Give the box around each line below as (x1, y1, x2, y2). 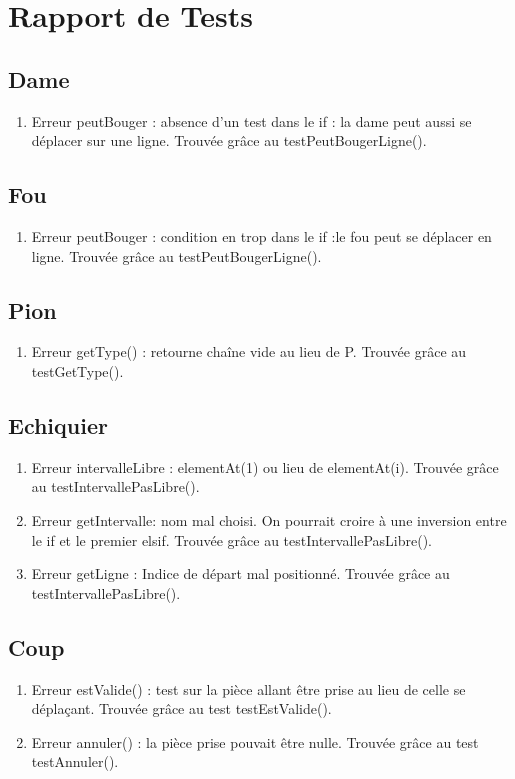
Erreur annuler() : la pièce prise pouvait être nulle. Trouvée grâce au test (31, 731, 479, 752)
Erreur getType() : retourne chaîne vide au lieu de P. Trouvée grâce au (31, 341, 467, 362)
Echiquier (8, 409, 108, 440)
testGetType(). (31, 360, 124, 381)
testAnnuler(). (31, 751, 119, 772)
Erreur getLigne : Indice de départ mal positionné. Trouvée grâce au (31, 563, 450, 584)
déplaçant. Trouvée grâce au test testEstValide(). (31, 698, 332, 719)
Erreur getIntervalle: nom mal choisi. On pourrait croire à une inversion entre (31, 509, 507, 530)
